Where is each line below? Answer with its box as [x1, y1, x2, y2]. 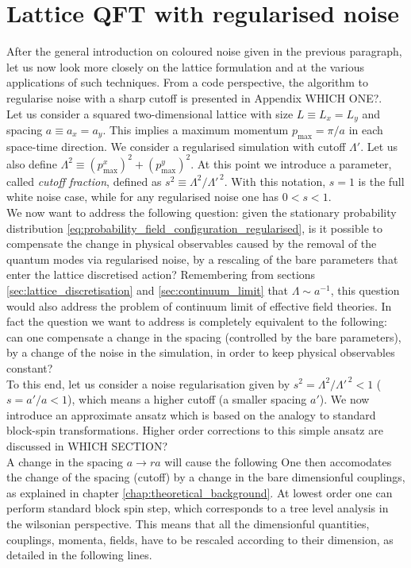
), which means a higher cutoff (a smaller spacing [67, 391, 307, 408]
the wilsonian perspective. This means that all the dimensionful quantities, [6, 515, 370, 531]
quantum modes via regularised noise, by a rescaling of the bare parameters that [6, 250, 398, 267]
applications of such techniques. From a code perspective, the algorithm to [6, 74, 369, 91]
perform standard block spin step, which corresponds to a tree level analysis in [6, 500, 389, 516]
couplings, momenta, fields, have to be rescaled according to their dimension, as [6, 531, 394, 547]
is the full [358, 172, 405, 189]
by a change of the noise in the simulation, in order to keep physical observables [6, 344, 395, 361]
